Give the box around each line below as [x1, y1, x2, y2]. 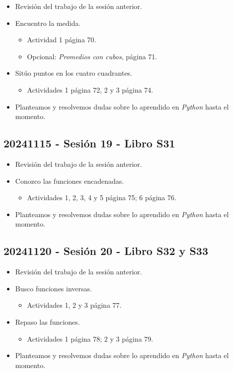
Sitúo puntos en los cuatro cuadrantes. [15, 68, 133, 78]
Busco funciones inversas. [15, 283, 92, 293]
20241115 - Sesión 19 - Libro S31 [3, 135, 175, 151]
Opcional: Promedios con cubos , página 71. [27, 51, 157, 61]
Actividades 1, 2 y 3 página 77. [27, 300, 122, 310]
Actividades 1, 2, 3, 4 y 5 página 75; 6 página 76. [27, 192, 176, 203]
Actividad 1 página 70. [27, 34, 96, 45]
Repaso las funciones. [15, 316, 80, 327]
